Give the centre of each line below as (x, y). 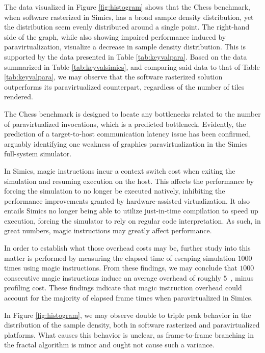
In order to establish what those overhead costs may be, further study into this (127, 248)
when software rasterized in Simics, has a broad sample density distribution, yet (129, 17)
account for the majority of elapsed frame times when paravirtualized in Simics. (129, 298)
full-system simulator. (38, 154)
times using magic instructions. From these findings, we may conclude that (121, 268)
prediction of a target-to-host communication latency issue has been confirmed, (128, 134)
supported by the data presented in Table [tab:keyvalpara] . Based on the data (126, 56)
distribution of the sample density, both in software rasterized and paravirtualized (132, 325)
